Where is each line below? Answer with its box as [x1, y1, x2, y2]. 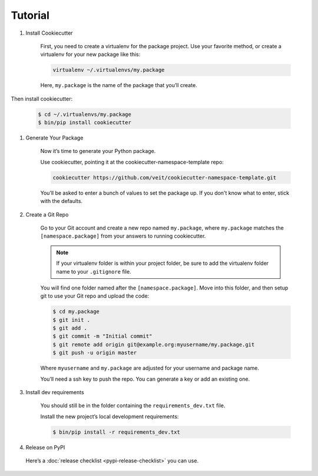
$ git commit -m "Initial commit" [52, 333, 153, 339]
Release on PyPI [25, 444, 65, 451]
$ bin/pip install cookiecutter [38, 119, 132, 126]
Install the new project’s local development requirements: [40, 412, 179, 420]
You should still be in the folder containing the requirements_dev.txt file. [40, 402, 226, 409]
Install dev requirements [25, 389, 85, 396]
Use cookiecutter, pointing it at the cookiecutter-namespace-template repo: [40, 158, 224, 165]
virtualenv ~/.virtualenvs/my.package [52, 66, 165, 74]
